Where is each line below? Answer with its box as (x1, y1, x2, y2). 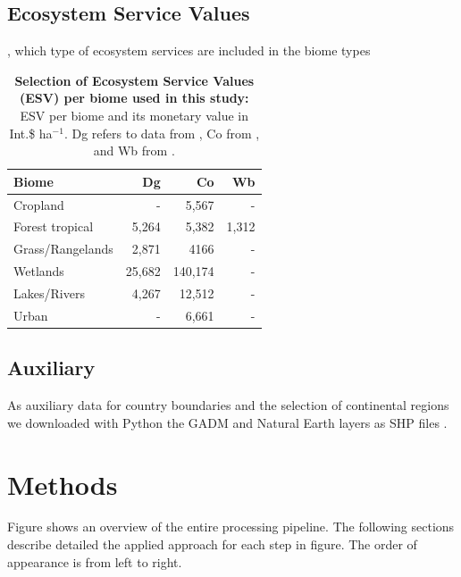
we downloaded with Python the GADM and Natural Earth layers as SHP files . (7, 413, 448, 431)
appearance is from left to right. (7, 552, 182, 571)
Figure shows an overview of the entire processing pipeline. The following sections (7, 517, 455, 536)
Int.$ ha (9, 123, 53, 142)
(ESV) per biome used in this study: (19, 88, 249, 107)
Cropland (13, 195, 64, 213)
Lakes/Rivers (13, 283, 85, 302)
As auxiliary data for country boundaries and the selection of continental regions (7, 396, 449, 414)
